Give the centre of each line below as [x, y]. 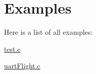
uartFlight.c [22, 66]
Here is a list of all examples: [48, 32]
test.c [12, 49]
